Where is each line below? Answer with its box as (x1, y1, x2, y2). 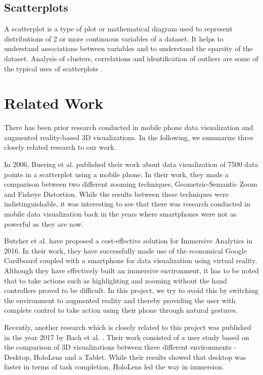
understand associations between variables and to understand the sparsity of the (4, 43, 253, 54)
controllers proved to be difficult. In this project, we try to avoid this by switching (4, 285, 258, 296)
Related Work (4, 93, 104, 113)
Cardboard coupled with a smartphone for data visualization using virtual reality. (4, 255, 257, 266)
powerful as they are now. (4, 218, 84, 229)
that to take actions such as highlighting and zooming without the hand (4, 275, 227, 285)
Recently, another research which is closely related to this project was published (4, 321, 251, 332)
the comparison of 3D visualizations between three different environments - (4, 342, 237, 352)
